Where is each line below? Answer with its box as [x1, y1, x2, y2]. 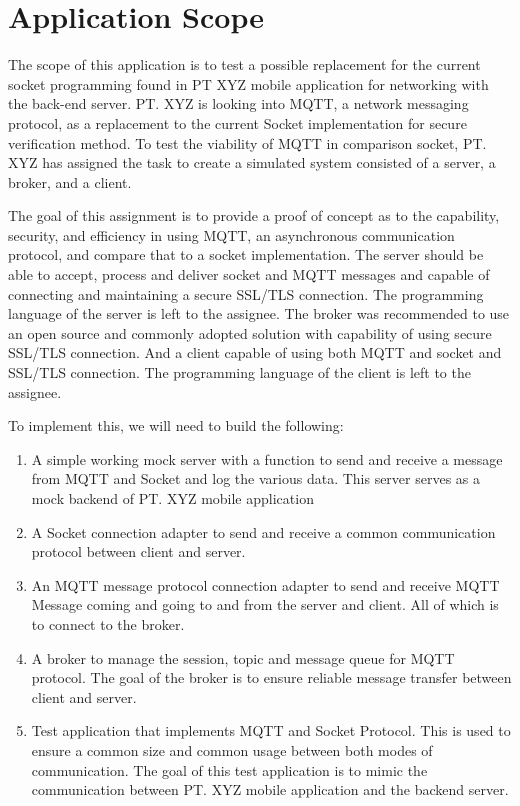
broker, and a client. [8, 171, 132, 192]
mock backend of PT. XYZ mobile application [31, 488, 314, 508]
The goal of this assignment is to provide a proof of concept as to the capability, [8, 205, 500, 226]
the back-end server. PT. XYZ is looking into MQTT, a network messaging [8, 93, 469, 114]
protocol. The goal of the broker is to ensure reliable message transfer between [31, 667, 512, 688]
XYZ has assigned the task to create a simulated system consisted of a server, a [8, 152, 496, 173]
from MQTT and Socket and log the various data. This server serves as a [31, 468, 481, 489]
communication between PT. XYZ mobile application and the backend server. [31, 779, 509, 800]
